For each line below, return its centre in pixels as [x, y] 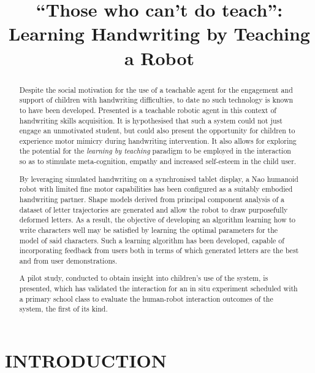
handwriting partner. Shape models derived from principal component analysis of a [152, 199]
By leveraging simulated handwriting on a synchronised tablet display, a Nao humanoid [159, 179]
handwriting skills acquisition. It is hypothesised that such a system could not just [151, 120]
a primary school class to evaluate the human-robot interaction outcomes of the [146, 298]
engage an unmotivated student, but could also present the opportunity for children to [157, 131]
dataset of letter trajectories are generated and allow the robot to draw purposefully [154, 209]
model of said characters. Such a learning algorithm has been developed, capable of [152, 240]
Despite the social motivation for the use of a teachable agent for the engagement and [156, 89]
